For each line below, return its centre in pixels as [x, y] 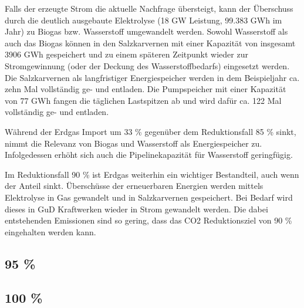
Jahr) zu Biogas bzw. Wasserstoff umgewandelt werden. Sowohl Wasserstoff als [146, 31]
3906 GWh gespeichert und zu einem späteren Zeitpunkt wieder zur [126, 54]
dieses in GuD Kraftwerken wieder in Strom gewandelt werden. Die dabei [136, 209]
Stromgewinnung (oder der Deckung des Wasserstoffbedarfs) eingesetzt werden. [147, 65]
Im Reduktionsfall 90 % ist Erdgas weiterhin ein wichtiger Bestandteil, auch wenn [152, 174]
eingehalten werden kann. [50, 231]
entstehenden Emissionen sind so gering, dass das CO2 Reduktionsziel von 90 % [148, 220]
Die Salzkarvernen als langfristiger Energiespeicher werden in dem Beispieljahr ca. [152, 77]
